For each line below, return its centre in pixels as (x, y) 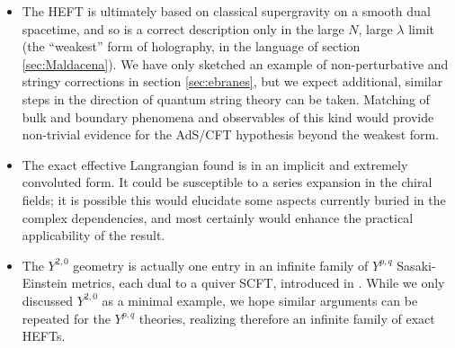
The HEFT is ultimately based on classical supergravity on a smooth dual (226, 11)
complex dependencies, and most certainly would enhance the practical (218, 217)
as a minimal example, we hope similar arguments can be (260, 300)
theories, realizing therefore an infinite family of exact (287, 318)
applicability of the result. (94, 235)
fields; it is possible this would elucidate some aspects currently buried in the (234, 199)
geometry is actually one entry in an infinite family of (221, 265)
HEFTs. (44, 336)
